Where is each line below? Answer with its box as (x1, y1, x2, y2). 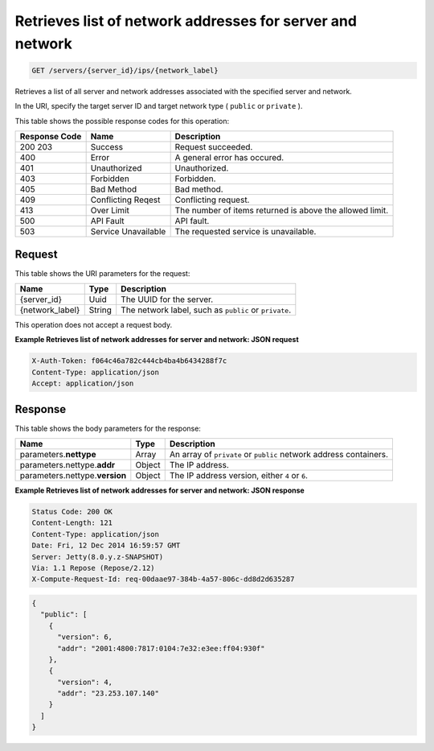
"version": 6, (57, 633, 113, 642)
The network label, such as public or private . (121, 304, 292, 316)
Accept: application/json (31, 379, 134, 388)
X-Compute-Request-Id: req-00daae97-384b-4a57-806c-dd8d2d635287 (31, 575, 295, 584)
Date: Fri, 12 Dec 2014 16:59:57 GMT (31, 541, 181, 551)
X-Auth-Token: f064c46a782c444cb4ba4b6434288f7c (31, 357, 227, 365)
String (88, 304, 113, 316)
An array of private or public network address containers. (169, 449, 389, 460)
